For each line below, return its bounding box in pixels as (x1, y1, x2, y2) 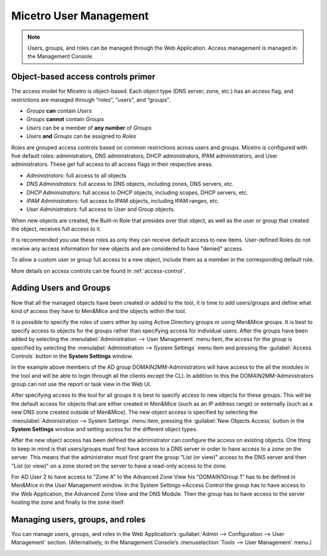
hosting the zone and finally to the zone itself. (11, 498, 125, 506)
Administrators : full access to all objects (26, 171, 127, 179)
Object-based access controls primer (11, 71, 156, 82)
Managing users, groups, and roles (11, 514, 146, 525)
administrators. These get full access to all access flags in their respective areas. (11, 161, 213, 168)
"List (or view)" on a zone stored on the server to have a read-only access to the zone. (11, 462, 227, 469)
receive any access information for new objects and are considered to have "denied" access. (11, 245, 243, 252)
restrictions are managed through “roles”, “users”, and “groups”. (11, 96, 171, 103)
